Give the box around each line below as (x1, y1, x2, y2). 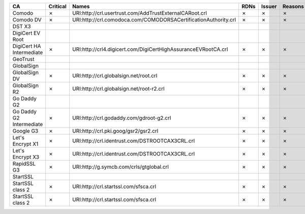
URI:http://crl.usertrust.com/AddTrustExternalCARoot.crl (72, 10, 207, 16)
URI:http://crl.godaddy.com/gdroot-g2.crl (72, 114, 171, 121)
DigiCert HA (12, 43, 41, 49)
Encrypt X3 (12, 154, 40, 160)
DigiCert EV (12, 29, 41, 37)
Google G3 (12, 128, 39, 134)
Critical (48, 3, 67, 10)
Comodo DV (12, 16, 42, 23)
